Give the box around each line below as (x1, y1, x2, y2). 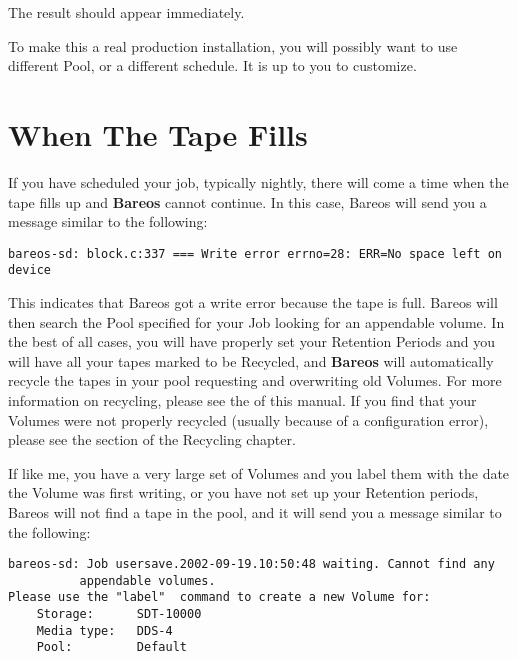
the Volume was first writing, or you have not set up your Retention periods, (8, 482, 479, 503)
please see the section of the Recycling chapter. (8, 429, 296, 450)
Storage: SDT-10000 (36, 607, 202, 622)
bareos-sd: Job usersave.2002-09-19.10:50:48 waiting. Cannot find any (8, 557, 495, 572)
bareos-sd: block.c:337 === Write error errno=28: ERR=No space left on (8, 246, 502, 261)
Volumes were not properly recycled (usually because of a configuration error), (8, 409, 489, 430)
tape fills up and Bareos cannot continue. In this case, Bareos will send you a (8, 191, 487, 212)
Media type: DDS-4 (36, 623, 173, 638)
